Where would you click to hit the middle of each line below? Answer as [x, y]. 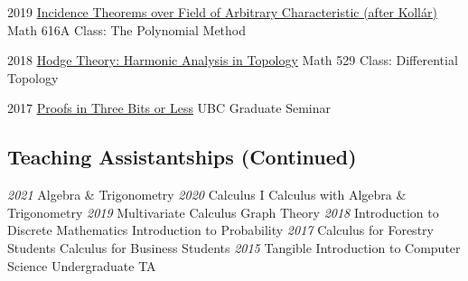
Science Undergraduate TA [82, 265]
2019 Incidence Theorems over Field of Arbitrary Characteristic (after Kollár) [222, 12]
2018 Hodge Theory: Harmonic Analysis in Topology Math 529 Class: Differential [233, 60]
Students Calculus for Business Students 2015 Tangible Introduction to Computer [234, 247]
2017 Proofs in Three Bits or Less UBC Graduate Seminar [169, 108]
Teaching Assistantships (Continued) [182, 157]
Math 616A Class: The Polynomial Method [127, 29]
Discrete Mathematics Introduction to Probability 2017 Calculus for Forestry [220, 230]
